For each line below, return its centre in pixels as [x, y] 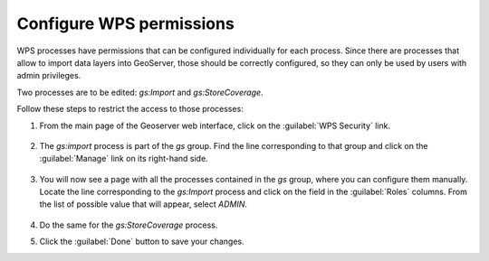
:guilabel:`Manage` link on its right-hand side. [124, 159]
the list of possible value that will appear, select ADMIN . [144, 204]
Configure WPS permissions [125, 23]
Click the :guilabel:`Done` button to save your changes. [142, 242]
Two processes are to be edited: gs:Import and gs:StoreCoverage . [140, 92]
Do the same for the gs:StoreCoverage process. [129, 225]
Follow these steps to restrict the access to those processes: [130, 109]
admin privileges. [49, 76]
